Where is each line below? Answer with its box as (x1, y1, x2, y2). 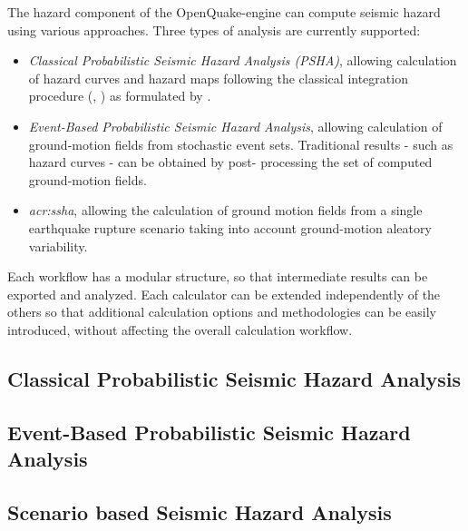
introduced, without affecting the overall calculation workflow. (7, 320, 353, 339)
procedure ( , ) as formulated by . (28, 86, 211, 105)
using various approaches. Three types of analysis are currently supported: (7, 20, 421, 39)
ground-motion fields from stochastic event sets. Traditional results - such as (28, 134, 453, 153)
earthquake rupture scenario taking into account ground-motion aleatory (28, 218, 432, 237)
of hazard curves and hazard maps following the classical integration (28, 68, 408, 87)
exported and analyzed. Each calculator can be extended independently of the (7, 284, 441, 303)
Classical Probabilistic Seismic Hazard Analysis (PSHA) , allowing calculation (28, 51, 457, 70)
